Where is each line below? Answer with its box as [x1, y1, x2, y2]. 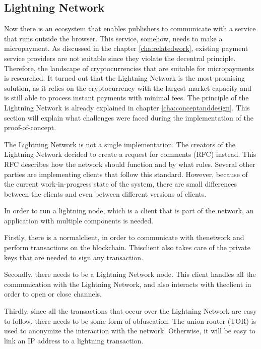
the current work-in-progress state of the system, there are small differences [4, 179, 237, 189]
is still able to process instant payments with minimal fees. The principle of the [4, 92, 249, 103]
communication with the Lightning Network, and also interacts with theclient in [4, 278, 251, 289]
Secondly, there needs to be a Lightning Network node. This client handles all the [4, 269, 256, 279]
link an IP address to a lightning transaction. [4, 335, 144, 345]
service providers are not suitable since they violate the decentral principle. [4, 52, 236, 63]
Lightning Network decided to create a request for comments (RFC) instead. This [4, 149, 256, 159]
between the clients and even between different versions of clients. [4, 188, 207, 199]
